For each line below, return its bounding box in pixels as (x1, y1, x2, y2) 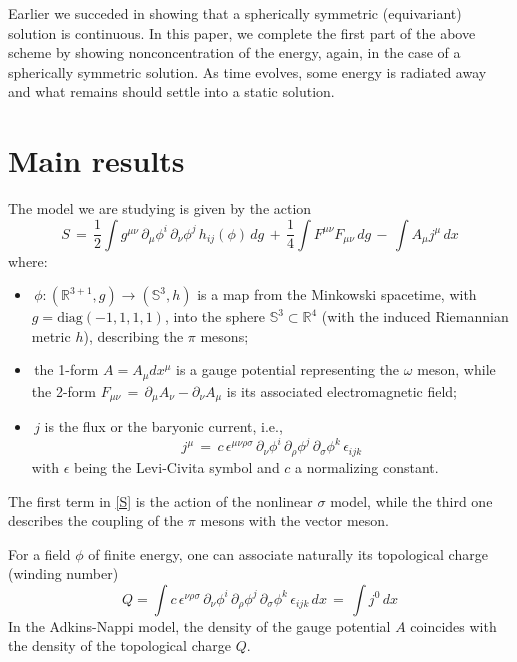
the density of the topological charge (8, 635, 231, 656)
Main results (8, 140, 185, 181)
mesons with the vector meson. (200, 510, 389, 531)
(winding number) (8, 563, 119, 584)
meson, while (417, 359, 496, 380)
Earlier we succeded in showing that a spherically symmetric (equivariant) (8, 3, 462, 23)
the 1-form (34, 359, 99, 380)
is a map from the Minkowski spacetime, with (197, 284, 477, 305)
